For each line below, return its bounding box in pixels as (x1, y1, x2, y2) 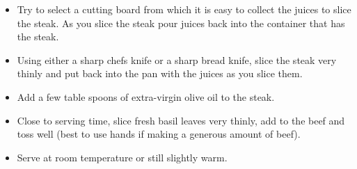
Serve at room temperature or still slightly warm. (17, 150, 228, 164)
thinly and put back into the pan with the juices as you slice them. (17, 66, 303, 81)
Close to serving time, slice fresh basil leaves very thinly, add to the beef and (17, 113, 345, 127)
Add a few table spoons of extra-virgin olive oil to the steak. (17, 89, 275, 104)
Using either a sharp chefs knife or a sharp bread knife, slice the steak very (17, 52, 337, 67)
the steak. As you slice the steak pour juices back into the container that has (17, 15, 345, 30)
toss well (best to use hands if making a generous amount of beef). (17, 127, 301, 141)
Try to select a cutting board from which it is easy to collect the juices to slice (17, 2, 351, 16)
